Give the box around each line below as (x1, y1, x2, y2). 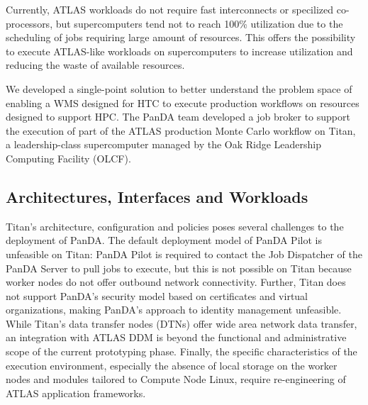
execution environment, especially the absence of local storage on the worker (6, 357, 338, 372)
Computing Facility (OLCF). (6, 150, 131, 165)
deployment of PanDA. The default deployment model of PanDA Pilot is (6, 233, 322, 248)
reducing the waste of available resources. (6, 57, 185, 72)
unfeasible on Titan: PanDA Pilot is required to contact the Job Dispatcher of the (6, 246, 363, 261)
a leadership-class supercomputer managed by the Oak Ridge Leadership (6, 137, 322, 152)
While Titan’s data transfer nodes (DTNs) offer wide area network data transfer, (6, 316, 357, 331)
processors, (6, 16, 53, 30)
